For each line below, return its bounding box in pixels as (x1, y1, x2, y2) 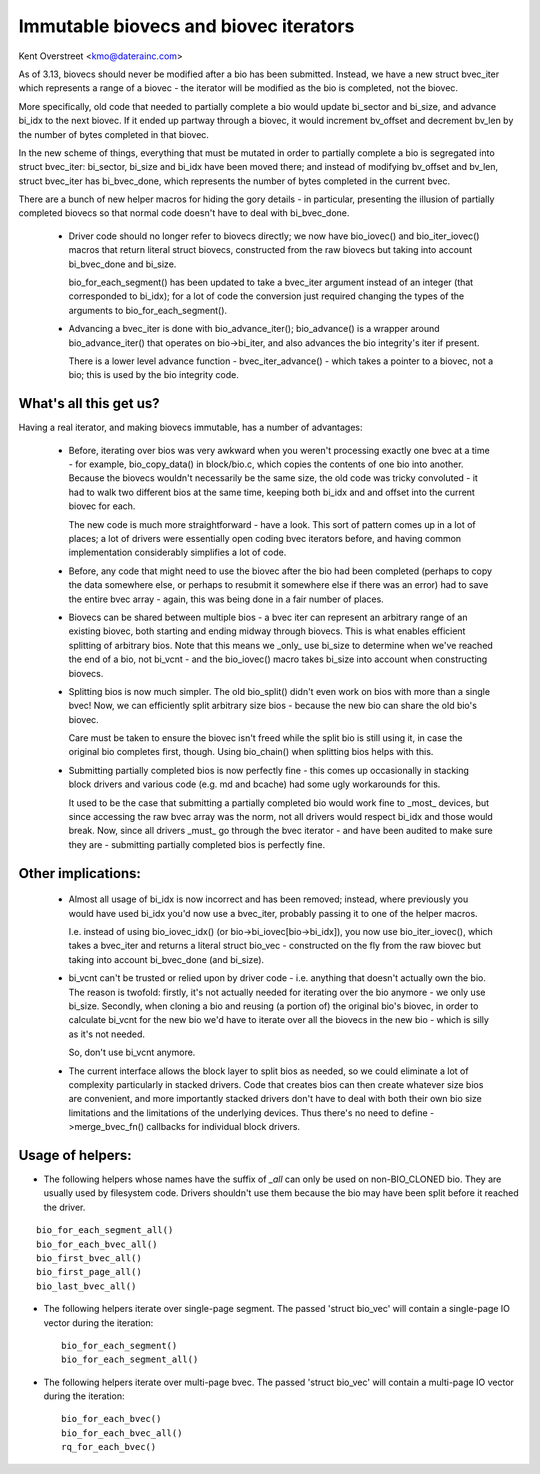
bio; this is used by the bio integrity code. (68, 369, 239, 381)
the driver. (43, 1201, 86, 1213)
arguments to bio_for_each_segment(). (68, 304, 228, 316)
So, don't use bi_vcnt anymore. (68, 1046, 196, 1059)
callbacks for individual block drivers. (146, 1121, 300, 1133)
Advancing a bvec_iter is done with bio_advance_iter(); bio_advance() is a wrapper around (68, 323, 440, 335)
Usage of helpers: (18, 1146, 132, 1164)
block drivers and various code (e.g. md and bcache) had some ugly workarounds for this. (68, 778, 441, 790)
